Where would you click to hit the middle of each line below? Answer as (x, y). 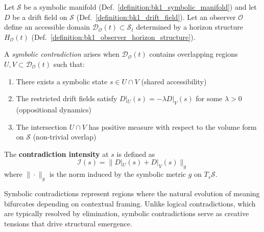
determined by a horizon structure (190, 27)
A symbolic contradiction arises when (62, 54)
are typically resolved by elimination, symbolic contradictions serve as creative (127, 213)
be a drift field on (40, 17)
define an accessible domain (47, 27)
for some (209, 98)
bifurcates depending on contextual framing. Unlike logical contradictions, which (130, 203)
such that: (69, 64)
